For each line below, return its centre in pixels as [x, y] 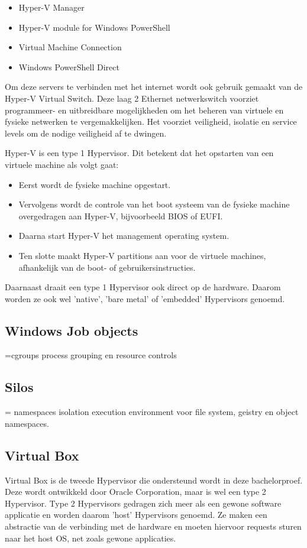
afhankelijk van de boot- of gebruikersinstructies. [107, 267]
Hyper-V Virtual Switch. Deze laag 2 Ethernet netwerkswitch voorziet [132, 98]
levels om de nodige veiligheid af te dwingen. [86, 133]
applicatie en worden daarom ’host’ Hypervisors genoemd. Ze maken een [136, 515]
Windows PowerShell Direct [69, 67]
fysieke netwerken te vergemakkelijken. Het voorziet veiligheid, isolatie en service [151, 121]
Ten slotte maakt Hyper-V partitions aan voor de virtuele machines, [142, 255]
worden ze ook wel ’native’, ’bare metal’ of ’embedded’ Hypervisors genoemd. [145, 298]
